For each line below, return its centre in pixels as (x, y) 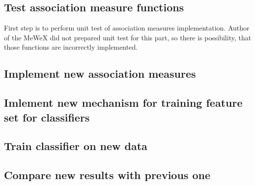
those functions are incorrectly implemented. (71, 47)
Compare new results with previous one (107, 175)
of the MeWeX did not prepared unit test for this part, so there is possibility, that (128, 37)
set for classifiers (47, 117)
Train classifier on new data (76, 146)
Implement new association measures (100, 74)
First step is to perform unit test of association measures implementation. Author (127, 28)
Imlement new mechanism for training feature (123, 103)
